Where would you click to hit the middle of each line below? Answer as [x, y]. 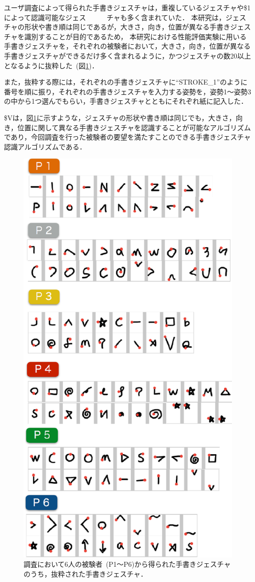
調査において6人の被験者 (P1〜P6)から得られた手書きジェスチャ [127, 564]
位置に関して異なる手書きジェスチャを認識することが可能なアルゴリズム [134, 127]
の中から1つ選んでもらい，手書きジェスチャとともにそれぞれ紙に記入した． [126, 101]
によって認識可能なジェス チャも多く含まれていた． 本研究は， [115, 17]
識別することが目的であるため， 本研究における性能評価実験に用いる [135, 36]
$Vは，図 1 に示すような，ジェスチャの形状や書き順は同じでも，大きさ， [120, 117]
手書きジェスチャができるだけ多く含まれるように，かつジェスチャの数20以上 [127, 55]
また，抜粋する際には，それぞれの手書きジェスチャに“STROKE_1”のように [126, 82]
